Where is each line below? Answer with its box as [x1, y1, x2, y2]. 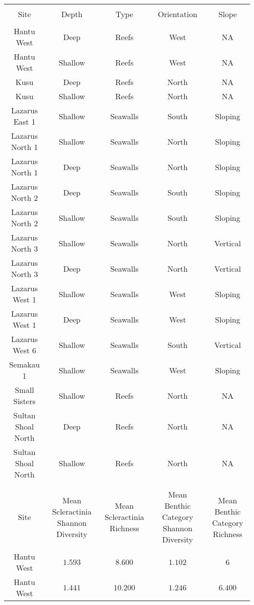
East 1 [13, 116, 36, 127]
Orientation [158, 8, 197, 20]
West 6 [12, 345, 37, 356]
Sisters [13, 395, 36, 407]
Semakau [9, 359, 40, 370]
